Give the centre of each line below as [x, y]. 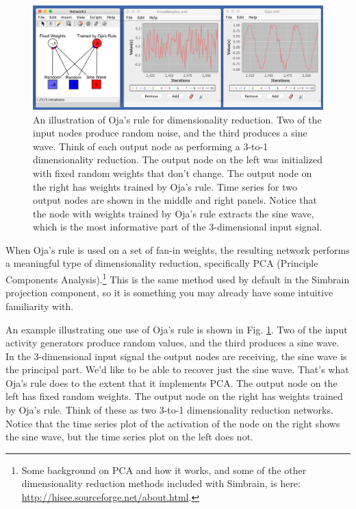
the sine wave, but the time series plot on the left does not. [129, 437]
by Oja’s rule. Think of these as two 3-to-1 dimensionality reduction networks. [169, 410]
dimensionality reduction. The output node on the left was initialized [178, 159]
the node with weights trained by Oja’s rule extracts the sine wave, [174, 213]
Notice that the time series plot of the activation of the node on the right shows [173, 423]
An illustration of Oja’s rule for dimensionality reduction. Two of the [177, 119]
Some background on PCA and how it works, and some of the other [164, 470]
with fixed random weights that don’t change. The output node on [173, 173]
